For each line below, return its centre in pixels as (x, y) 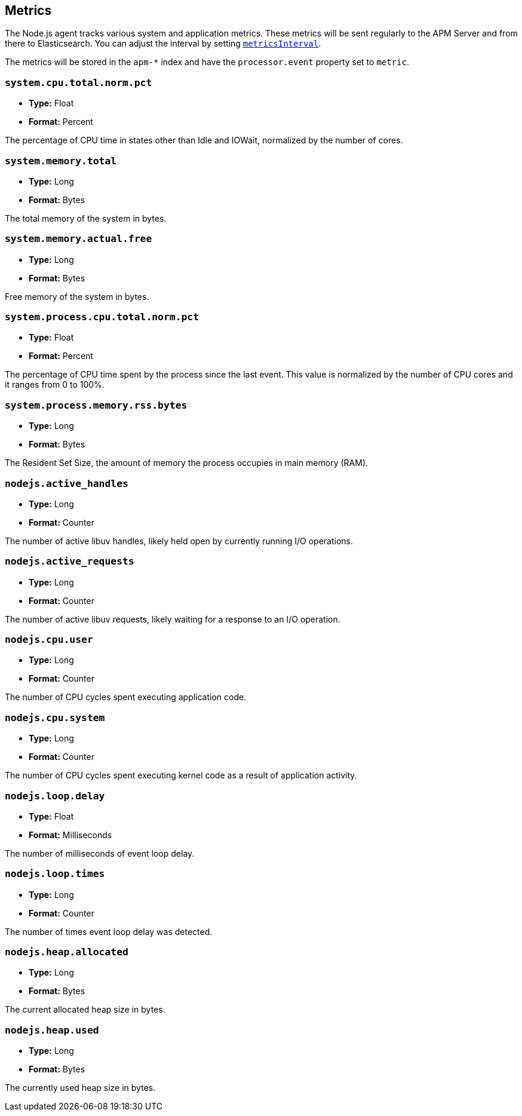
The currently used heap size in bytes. (80, 1088)
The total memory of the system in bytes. (86, 218)
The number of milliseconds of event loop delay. (100, 853)
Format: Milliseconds (70, 835)
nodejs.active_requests (70, 562)
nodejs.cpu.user (49, 640)
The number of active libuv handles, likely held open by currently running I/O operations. (179, 541)
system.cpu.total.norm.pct (79, 82)
